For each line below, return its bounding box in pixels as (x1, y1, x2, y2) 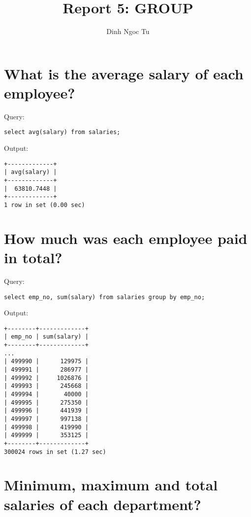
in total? (4, 247, 63, 267)
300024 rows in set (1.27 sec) (4, 448, 106, 455)
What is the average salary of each (4, 63, 244, 83)
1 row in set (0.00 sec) (4, 201, 85, 208)
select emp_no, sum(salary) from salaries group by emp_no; (4, 293, 205, 301)
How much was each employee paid (4, 228, 248, 248)
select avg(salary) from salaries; (4, 129, 121, 136)
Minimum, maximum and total (4, 475, 218, 495)
